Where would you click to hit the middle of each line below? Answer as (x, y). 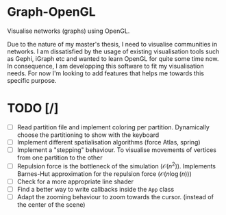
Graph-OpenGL (51, 12)
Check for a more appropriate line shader (75, 181)
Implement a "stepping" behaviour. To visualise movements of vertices (117, 150)
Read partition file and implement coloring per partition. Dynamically (113, 127)
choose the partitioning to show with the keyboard (88, 135)
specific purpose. (32, 80)
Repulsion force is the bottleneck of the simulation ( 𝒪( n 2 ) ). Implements (116, 165)
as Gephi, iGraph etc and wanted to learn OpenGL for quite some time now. (113, 58)
